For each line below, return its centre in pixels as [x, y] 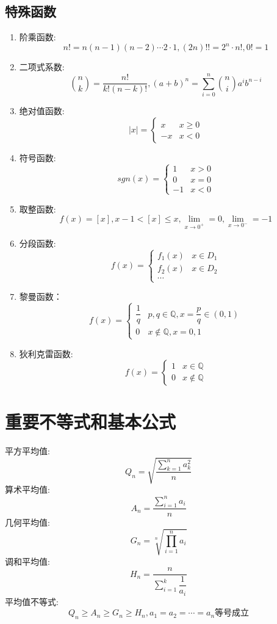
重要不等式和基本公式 [91, 422]
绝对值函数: [42, 111]
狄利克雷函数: [46, 353]
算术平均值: [27, 489]
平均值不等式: [32, 601]
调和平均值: [27, 561]
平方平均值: [27, 451]
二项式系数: [42, 67]
